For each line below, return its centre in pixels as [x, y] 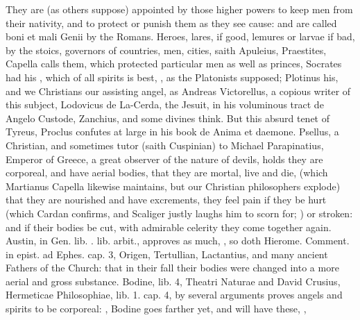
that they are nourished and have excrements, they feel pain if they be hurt [166, 200]
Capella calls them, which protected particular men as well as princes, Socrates [174, 64]
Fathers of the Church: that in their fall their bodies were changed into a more [172, 268]
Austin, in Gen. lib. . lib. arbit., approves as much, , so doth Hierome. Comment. [178, 241]
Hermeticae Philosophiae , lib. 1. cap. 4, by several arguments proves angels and [174, 295]
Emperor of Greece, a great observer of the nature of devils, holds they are [164, 159]
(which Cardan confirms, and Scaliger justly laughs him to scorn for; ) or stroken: [179, 213]
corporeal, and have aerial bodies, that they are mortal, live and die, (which [167, 172]
